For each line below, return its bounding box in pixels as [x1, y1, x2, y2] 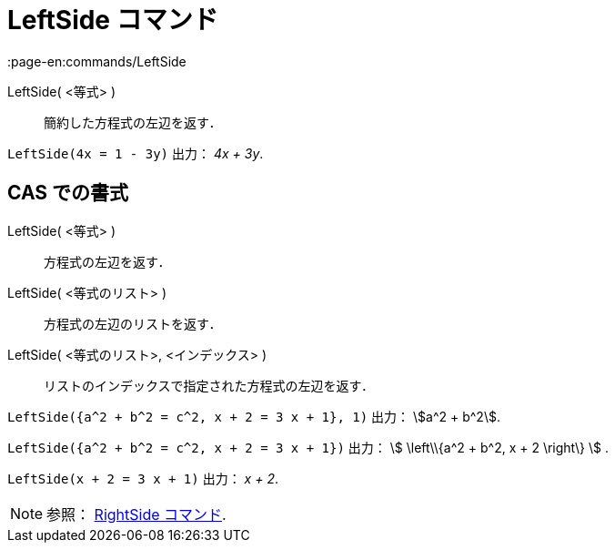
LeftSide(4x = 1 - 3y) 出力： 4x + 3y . [7, 145, 264, 161]
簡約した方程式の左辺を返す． [44, 114, 222, 130]
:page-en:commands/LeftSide [7, 53, 187, 69]
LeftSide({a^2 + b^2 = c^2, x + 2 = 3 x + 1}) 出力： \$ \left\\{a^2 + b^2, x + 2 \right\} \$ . [7, 439, 609, 455]
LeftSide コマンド [7, 5, 218, 36]
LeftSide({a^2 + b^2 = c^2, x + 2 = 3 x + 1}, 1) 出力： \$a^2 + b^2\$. [7, 408, 500, 424]
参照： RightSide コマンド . [46, 504, 227, 524]
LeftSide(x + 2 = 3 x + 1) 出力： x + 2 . [7, 470, 278, 486]
